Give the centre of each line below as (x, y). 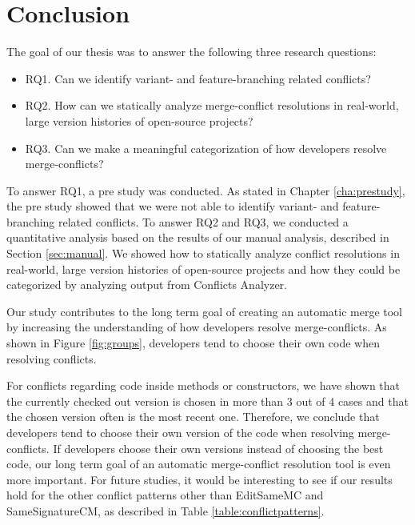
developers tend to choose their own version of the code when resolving (180, 432)
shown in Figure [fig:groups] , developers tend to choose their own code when (193, 343)
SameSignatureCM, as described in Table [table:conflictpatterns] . (166, 510)
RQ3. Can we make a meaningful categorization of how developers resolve (206, 148)
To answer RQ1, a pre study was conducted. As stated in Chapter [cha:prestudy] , (206, 190)
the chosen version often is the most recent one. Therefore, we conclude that (193, 417)
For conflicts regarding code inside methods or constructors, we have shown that (204, 385)
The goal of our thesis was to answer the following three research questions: (192, 52)
